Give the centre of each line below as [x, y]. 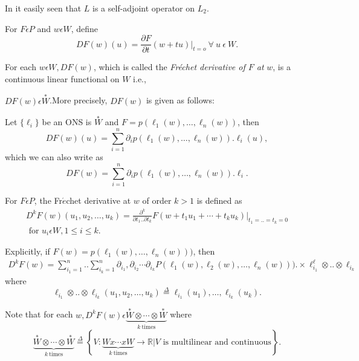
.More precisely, [79, 100]
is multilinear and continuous [217, 342]
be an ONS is [67, 122]
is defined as [219, 200]
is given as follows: [180, 100]
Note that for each [39, 314]
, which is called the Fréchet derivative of [169, 67]
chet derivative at [99, 200]
